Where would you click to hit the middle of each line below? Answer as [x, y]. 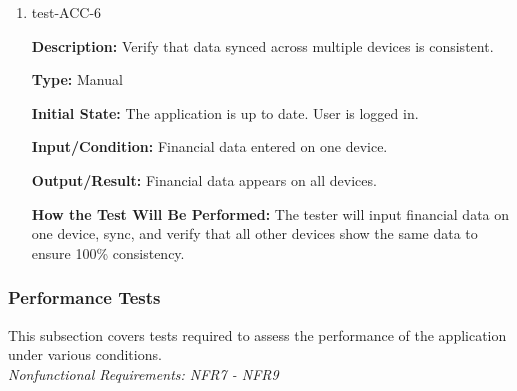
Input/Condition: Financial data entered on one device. [209, 146]
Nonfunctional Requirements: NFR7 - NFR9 [143, 373]
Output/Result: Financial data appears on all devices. [204, 179]
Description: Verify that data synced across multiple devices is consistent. [262, 45]
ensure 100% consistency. [108, 252]
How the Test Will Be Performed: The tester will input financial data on [270, 213]
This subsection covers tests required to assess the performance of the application [257, 334]
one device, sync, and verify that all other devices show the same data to [254, 233]
